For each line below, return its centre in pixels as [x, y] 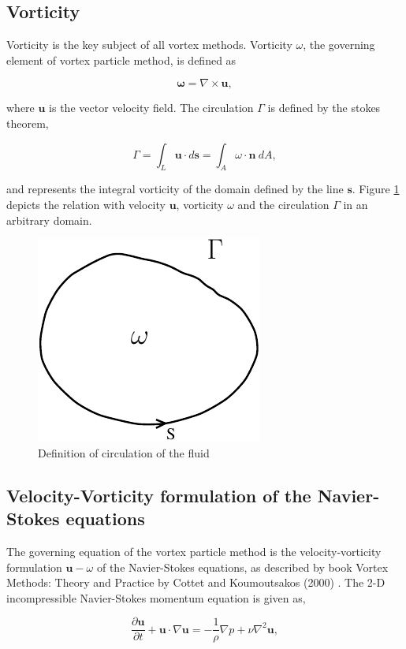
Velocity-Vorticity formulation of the [159, 495]
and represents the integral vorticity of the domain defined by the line [175, 189]
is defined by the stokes [324, 108]
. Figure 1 [376, 189]
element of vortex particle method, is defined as [121, 60]
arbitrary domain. [49, 220]
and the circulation [283, 204]
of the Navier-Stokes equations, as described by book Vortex [242, 567]
